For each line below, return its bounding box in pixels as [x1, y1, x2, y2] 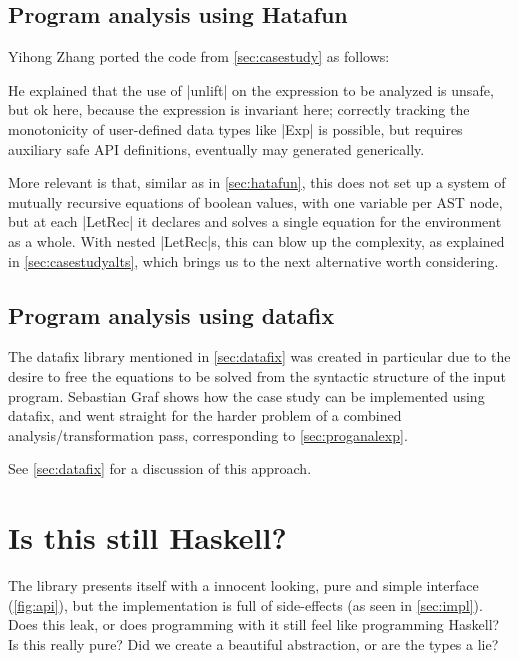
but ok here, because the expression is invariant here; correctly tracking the [8, 99, 470, 120]
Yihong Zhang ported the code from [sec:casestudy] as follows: [8, 46, 390, 67]
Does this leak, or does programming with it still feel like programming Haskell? [8, 614, 500, 635]
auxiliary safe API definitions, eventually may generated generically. [8, 138, 425, 159]
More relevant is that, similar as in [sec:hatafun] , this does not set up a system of [8, 172, 506, 193]
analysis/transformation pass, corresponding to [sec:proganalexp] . [8, 424, 408, 445]
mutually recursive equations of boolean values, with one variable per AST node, [8, 191, 503, 212]
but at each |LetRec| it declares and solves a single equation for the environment [8, 211, 502, 232]
